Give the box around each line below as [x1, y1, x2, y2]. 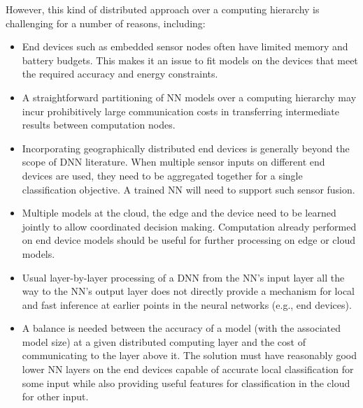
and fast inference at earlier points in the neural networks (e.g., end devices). [22, 297, 352, 312]
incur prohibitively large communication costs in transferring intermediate [22, 103, 340, 118]
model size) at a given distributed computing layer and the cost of [22, 334, 306, 349]
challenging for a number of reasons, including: [6, 15, 206, 30]
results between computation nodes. [22, 117, 176, 132]
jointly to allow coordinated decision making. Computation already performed [22, 219, 357, 233]
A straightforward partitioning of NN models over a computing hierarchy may [22, 89, 357, 104]
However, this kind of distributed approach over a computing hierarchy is [6, 2, 320, 16]
